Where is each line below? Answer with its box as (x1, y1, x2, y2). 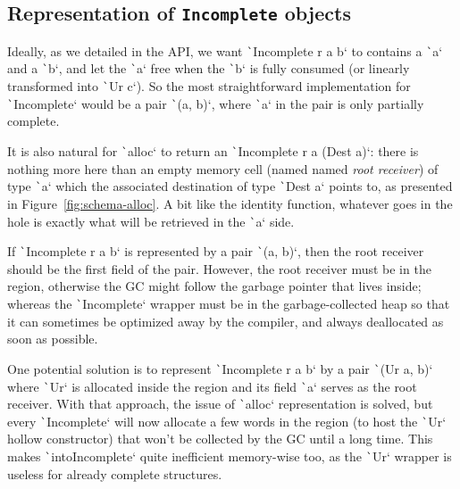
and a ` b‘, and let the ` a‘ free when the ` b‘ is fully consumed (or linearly (7, 59, 410, 78)
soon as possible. (7, 329, 98, 348)
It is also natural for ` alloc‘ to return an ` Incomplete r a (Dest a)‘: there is (7, 142, 419, 160)
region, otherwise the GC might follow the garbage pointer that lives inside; (7, 277, 422, 295)
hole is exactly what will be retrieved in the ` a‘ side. (7, 211, 295, 230)
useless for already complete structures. (7, 464, 222, 483)
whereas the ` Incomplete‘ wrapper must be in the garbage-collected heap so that (7, 294, 450, 312)
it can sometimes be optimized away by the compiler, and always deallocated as (7, 311, 444, 330)
